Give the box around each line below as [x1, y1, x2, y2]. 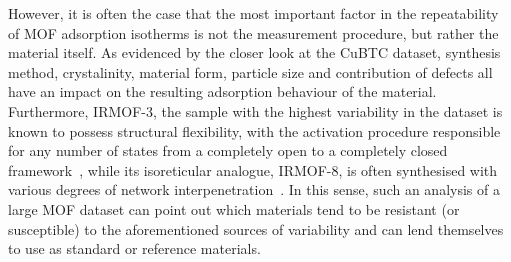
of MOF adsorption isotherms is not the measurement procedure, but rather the [8, 22, 499, 43]
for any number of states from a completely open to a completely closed [8, 140, 448, 161]
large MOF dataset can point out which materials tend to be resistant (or [8, 198, 460, 219]
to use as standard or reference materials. [8, 238, 261, 259]
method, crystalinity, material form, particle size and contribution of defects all [8, 61, 493, 82]
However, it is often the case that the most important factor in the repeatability [8, 3, 499, 23]
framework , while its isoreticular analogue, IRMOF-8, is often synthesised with [8, 159, 498, 180]
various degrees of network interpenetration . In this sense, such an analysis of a [8, 179, 500, 200]
